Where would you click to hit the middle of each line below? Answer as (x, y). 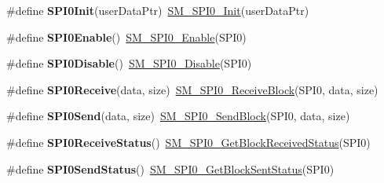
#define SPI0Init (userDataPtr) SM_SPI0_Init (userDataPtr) (158, 10)
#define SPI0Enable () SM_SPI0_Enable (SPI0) (126, 37)
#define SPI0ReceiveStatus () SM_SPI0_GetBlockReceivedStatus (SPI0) (188, 142)
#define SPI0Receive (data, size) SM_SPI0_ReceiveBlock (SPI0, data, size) (192, 89)
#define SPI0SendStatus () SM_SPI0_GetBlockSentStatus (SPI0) (170, 168)
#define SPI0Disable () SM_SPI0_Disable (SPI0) (129, 63)
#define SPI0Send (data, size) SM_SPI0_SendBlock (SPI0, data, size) (178, 116)
